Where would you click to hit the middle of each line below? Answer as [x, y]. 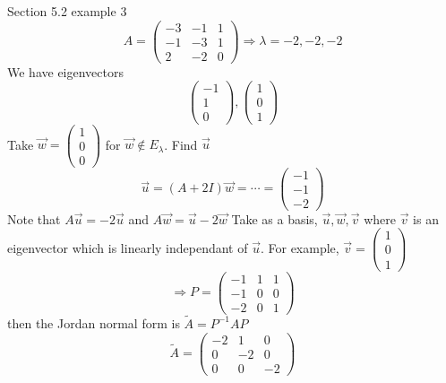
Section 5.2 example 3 [67, 11]
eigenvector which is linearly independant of [128, 247]
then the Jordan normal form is [94, 322]
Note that [34, 218]
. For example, [300, 247]
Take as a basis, [274, 218]
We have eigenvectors [65, 71]
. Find [181, 144]
